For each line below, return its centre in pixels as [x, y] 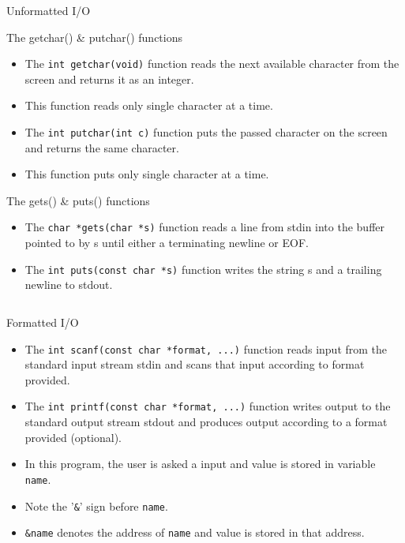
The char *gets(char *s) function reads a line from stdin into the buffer [205, 227]
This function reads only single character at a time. [149, 105]
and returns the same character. [102, 147]
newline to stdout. [69, 285]
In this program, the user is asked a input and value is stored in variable [200, 464]
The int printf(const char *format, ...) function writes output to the [208, 406]
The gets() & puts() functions [78, 200]
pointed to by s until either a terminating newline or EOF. [167, 243]
